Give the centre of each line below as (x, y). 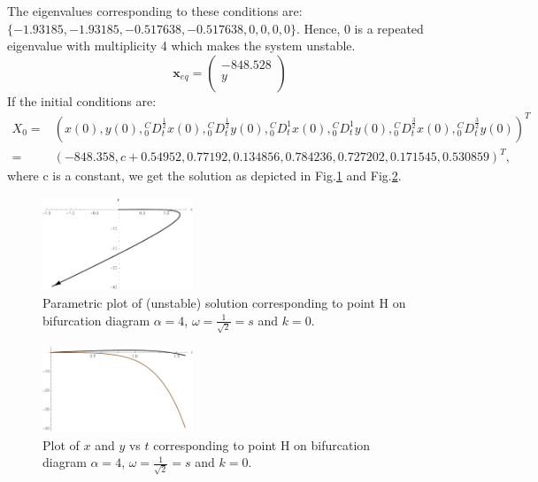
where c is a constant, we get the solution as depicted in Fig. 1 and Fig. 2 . (204, 176)
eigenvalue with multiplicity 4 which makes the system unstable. (181, 46)
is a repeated (389, 28)
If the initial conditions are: (82, 100)
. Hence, (318, 28)
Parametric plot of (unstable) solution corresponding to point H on (224, 303)
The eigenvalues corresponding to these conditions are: (155, 11)
